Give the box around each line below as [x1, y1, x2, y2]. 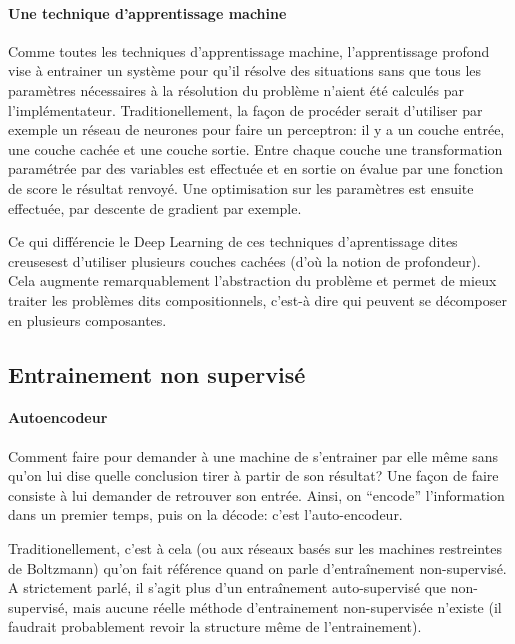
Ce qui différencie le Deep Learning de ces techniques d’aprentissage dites [8, 231, 458, 252]
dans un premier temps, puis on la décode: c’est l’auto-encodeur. [8, 504, 403, 525]
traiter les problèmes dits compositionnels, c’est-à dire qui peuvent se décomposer [8, 289, 507, 310]
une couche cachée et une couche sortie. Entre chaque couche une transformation [8, 138, 503, 159]
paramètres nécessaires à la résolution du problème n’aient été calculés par [8, 79, 465, 100]
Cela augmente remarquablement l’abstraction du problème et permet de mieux [8, 270, 497, 291]
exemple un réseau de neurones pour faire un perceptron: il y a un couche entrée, [8, 119, 505, 140]
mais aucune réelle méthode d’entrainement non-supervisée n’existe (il [72, 596, 502, 617]
